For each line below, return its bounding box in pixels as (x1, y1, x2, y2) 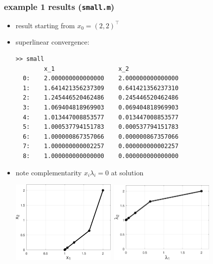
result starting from (15, 20, 75, 30)
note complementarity (15, 167, 82, 177)
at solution (111, 167, 144, 177)
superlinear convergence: (15, 37, 89, 47)
